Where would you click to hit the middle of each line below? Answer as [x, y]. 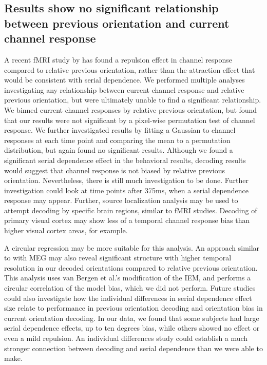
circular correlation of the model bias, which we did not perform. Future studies [130, 288]
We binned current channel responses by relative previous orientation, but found [131, 109]
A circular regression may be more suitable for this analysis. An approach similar [132, 247]
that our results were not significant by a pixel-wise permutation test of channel [130, 120]
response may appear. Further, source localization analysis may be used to [121, 200]
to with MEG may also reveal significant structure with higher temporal [118, 258]
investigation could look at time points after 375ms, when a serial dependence [126, 190]
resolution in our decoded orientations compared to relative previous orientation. [131, 267]
